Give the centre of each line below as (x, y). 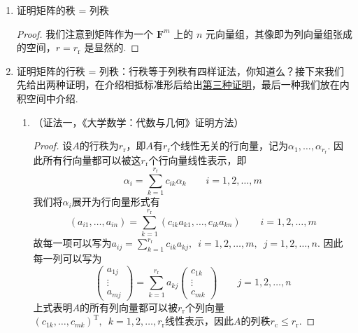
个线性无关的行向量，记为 (230, 145)
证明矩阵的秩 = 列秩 (63, 10)
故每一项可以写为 (72, 243)
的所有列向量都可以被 (129, 307)
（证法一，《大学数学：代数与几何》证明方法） (138, 122)
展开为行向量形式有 (116, 202)
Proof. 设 (53, 145)
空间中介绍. (52, 98)
